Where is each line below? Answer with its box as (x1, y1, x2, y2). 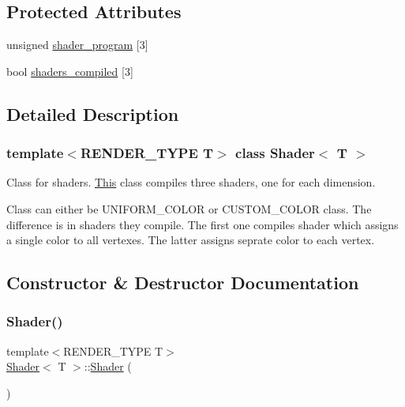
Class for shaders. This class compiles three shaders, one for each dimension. (6, 174, 376, 190)
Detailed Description (6, 101, 179, 126)
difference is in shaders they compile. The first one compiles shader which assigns (6, 216, 399, 232)
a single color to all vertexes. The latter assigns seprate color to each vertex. (6, 232, 375, 248)
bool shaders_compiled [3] (6, 62, 133, 79)
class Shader (235, 143, 315, 163)
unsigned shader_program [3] (6, 36, 148, 53)
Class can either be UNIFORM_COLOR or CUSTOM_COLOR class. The (6, 200, 372, 217)
